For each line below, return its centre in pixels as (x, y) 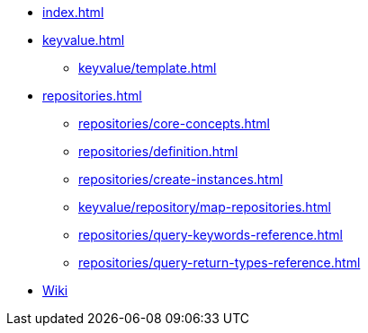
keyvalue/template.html (148, 68)
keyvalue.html (84, 40)
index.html (73, 12)
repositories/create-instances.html (181, 179)
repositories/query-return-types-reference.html (220, 263)
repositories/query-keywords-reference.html (211, 235)
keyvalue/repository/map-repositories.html (205, 207)
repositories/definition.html (158, 151)
